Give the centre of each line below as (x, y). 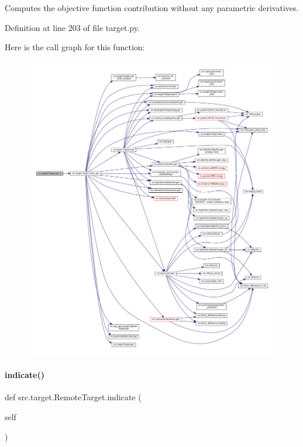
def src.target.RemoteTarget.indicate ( (73, 397)
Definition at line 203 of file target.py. (72, 27)
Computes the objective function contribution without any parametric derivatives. (152, 8)
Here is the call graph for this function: (75, 47)
